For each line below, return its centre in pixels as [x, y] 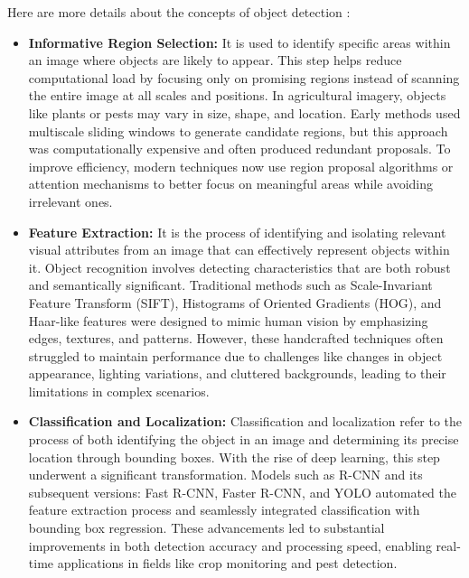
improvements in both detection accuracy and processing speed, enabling [230, 545]
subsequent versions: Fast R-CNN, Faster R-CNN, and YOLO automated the [243, 492]
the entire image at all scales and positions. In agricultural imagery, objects [237, 95]
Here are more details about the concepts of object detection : [179, 12]
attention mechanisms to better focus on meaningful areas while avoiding [231, 184]
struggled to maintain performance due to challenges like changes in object [235, 355]
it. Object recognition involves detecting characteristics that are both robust [239, 267]
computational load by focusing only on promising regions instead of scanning [244, 77]
